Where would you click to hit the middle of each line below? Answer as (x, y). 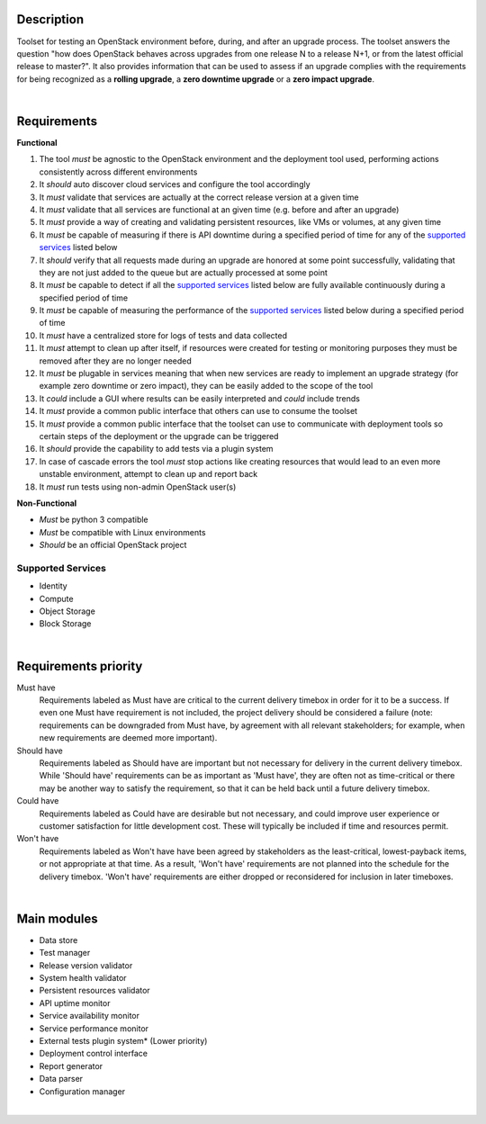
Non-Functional (47, 503)
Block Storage (65, 624)
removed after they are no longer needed (116, 361)
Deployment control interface (94, 1054)
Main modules (57, 918)
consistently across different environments (118, 172)
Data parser (61, 1079)
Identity (53, 586)
